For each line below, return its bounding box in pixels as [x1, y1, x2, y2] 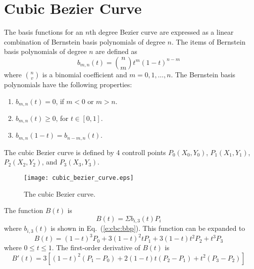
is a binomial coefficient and [42, 69, 127, 79]
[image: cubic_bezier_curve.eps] [24, 174, 134, 182]
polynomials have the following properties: [4, 79, 132, 89]
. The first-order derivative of [51, 242, 141, 253]
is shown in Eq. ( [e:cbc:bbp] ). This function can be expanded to [51, 223, 245, 233]
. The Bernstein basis [171, 69, 236, 79]
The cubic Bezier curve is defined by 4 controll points [4, 147, 166, 157]
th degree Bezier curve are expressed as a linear [89, 27, 234, 37]
